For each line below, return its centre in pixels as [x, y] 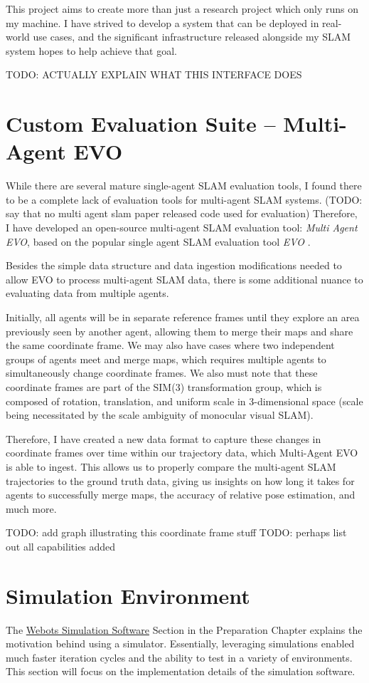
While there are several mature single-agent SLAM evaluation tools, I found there [184, 186]
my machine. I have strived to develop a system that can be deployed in [162, 22]
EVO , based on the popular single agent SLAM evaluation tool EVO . [158, 241]
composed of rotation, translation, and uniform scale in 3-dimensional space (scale [184, 401]
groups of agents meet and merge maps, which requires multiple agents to [166, 359]
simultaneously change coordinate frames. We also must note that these [162, 373]
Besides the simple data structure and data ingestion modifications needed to [174, 265]
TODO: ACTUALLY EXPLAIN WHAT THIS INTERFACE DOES [154, 74]
